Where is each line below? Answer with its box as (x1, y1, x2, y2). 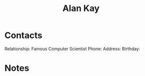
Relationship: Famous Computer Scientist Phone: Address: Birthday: (4, 46, 140, 51)
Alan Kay (62, 3, 100, 14)
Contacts (4, 30, 43, 41)
